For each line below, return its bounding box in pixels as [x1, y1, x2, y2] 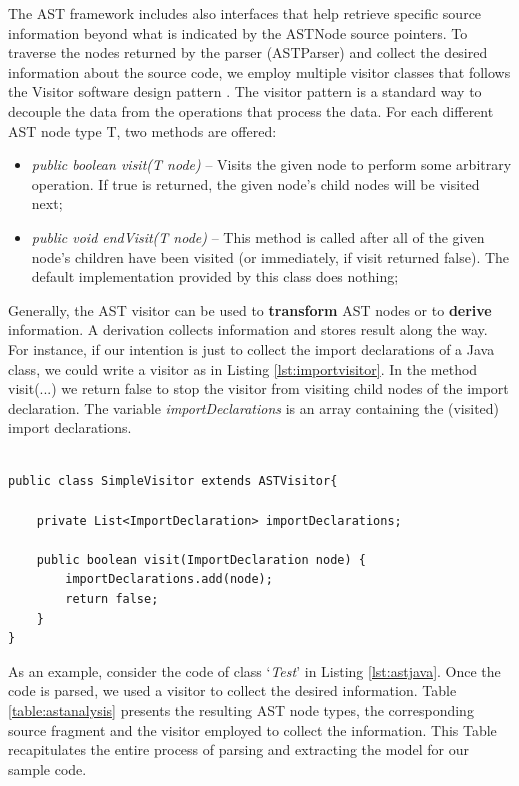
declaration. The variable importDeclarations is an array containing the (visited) [8, 397, 500, 418]
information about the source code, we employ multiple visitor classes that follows [8, 61, 511, 82]
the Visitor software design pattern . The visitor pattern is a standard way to [8, 81, 482, 102]
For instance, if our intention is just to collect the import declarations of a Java [8, 338, 495, 359]
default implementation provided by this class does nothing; [31, 266, 399, 287]
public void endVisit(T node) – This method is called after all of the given [31, 226, 485, 247]
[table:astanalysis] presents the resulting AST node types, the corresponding [8, 700, 474, 720]
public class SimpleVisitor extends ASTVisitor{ [8, 474, 338, 489]
